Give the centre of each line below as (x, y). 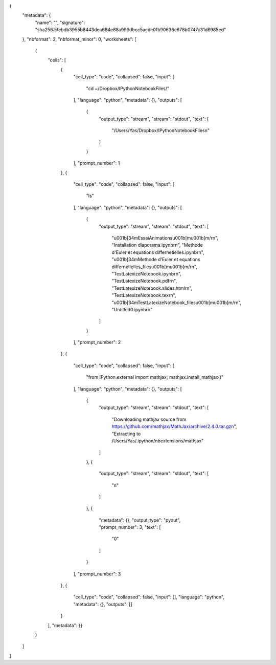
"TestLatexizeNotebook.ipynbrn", (146, 273)
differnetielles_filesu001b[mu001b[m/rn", (155, 267)
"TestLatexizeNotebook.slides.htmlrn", (152, 288)
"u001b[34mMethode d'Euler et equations (156, 260)
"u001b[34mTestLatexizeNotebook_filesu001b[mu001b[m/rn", (177, 303)
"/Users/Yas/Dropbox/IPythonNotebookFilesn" (160, 131)
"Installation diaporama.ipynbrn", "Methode (157, 245)
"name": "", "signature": (60, 23)
